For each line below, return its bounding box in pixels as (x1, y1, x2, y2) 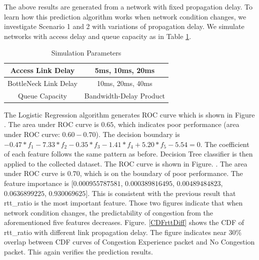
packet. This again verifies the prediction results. (4, 246, 153, 257)
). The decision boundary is (95, 128, 180, 139)
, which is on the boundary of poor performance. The (79, 168, 243, 178)
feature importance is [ (4, 177, 73, 188)
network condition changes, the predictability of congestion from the (4, 207, 213, 217)
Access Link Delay (10, 64, 75, 75)
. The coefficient (200, 138, 249, 149)
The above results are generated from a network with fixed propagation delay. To (4, 1, 252, 11)
